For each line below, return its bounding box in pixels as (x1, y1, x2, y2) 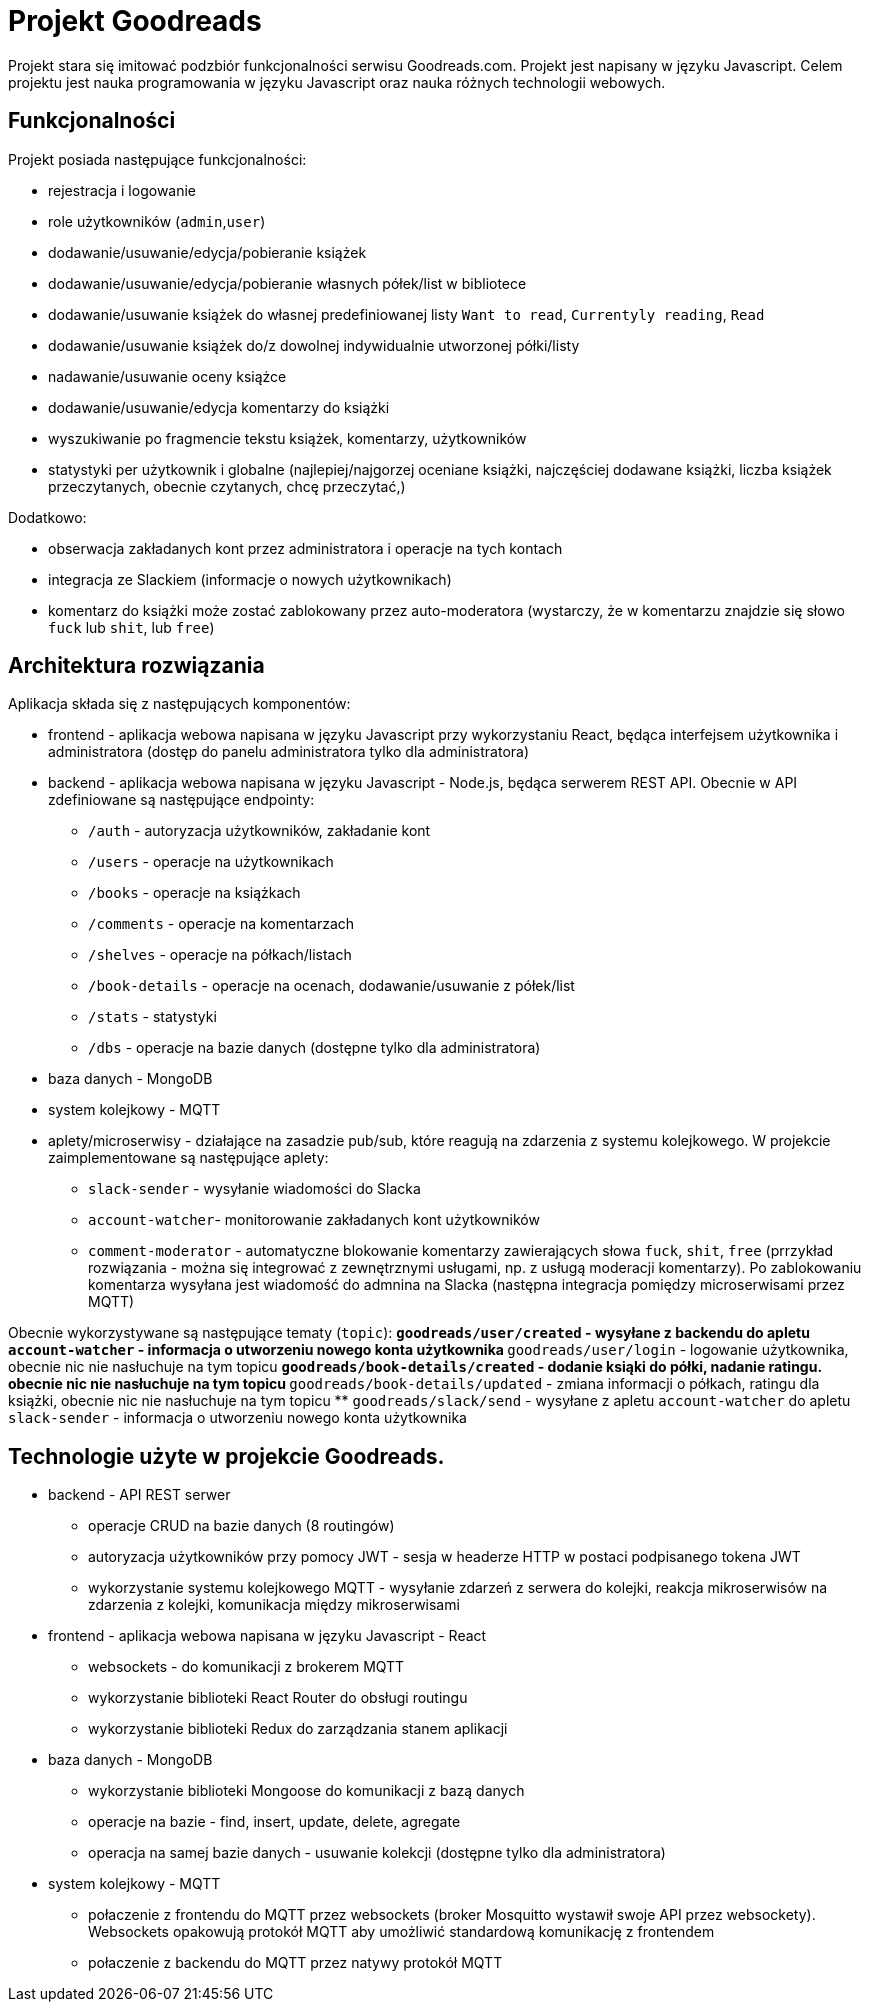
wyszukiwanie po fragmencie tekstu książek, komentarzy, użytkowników (48, 429, 527, 447)
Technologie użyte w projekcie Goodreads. (8, 1443, 445, 1469)
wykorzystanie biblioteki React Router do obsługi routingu (88, 1689, 468, 1707)
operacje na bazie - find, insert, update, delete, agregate (88, 1813, 461, 1831)
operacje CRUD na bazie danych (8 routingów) (88, 1517, 395, 1535)
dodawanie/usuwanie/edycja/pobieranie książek (48, 243, 367, 261)
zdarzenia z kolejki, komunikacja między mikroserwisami (88, 1596, 460, 1614)
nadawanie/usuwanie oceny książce (48, 367, 287, 385)
